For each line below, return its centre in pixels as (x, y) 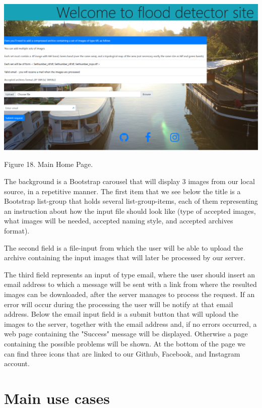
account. (17, 363)
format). (17, 231)
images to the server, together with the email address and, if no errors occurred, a (130, 324)
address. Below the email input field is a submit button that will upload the (121, 314)
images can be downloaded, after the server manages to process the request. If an (129, 294)
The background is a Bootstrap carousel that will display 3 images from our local (129, 181)
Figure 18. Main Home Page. (49, 164)
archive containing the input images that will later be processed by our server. (125, 257)
